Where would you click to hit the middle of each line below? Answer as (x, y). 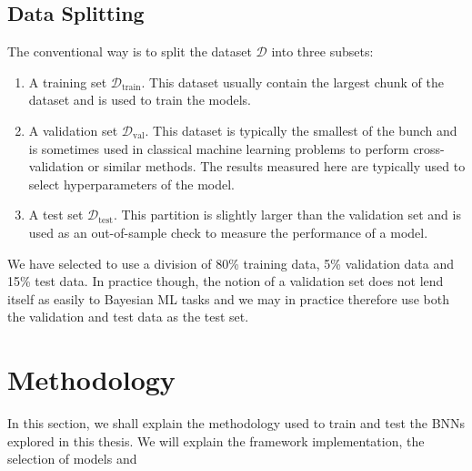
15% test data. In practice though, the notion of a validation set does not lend (226, 281)
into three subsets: (322, 51)
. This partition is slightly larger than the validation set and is (287, 215)
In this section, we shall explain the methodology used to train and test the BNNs (236, 423)
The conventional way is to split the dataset (130, 51)
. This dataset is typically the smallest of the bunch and (301, 130)
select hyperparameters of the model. (131, 184)
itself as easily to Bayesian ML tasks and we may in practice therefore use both (228, 298)
